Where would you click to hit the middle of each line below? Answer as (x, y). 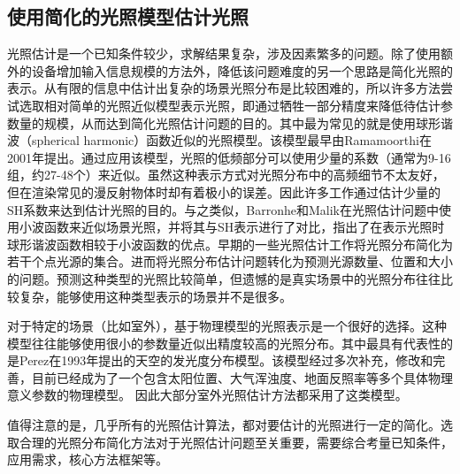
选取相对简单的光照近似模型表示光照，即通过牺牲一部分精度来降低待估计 (230, 105)
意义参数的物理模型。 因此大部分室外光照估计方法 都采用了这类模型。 (207, 395)
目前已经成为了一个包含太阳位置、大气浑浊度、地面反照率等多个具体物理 (242, 377)
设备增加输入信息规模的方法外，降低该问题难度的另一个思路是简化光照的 (242, 70)
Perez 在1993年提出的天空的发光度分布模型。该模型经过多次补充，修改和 (226, 360)
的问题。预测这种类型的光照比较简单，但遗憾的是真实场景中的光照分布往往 (224, 278)
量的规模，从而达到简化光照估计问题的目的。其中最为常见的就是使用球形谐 (236, 122)
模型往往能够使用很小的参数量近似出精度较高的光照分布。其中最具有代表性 (224, 343)
